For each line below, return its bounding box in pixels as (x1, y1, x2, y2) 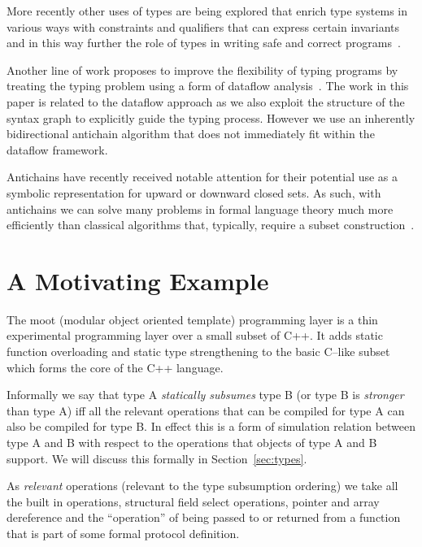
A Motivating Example (7, 263, 269, 297)
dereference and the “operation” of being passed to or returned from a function (7, 509, 401, 526)
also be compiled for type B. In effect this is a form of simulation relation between (7, 418, 416, 435)
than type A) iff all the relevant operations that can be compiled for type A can (7, 402, 405, 419)
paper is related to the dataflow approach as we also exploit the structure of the (7, 93, 405, 110)
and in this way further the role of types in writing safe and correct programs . (7, 34, 401, 51)
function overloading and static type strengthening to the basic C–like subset (7, 343, 390, 360)
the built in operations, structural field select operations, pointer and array (7, 493, 380, 510)
